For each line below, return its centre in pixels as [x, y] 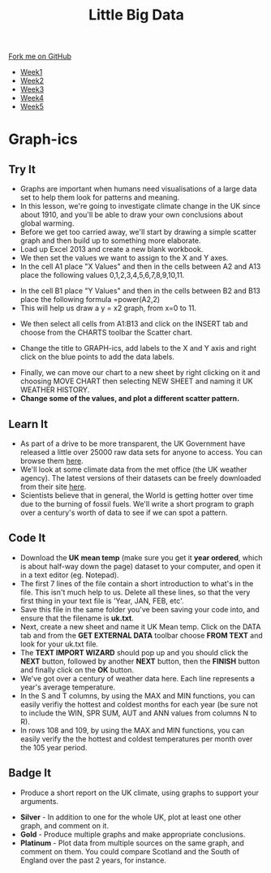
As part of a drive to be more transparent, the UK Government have [133, 443]
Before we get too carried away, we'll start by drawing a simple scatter [138, 232]
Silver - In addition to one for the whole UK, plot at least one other [131, 817]
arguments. [39, 801]
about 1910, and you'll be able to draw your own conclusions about [131, 215]
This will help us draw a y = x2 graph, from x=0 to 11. [108, 308]
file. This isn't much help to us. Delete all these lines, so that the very [135, 592]
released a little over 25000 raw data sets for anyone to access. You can [141, 452]
